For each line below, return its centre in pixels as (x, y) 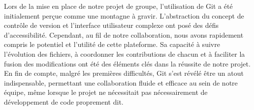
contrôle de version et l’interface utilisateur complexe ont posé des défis (111, 25)
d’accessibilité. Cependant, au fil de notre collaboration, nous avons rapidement (124, 34)
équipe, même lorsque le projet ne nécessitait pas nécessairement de (106, 92)
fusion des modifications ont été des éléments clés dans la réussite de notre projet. (127, 63)
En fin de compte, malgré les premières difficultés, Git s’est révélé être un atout (124, 73)
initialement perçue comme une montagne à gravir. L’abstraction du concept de (124, 15)
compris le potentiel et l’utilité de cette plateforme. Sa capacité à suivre (112, 44)
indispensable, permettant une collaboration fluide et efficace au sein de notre (121, 82)
